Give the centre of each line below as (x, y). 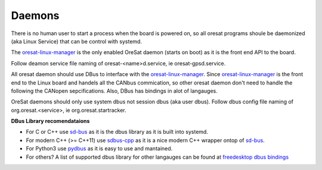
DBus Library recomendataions (50, 121)
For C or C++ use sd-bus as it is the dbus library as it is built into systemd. (117, 132)
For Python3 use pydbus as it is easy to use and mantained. (99, 149)
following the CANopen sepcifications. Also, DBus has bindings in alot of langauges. (114, 91)
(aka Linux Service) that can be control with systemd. (77, 41)
